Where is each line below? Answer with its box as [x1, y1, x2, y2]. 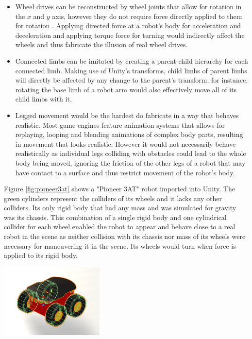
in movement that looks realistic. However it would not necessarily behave [15, 138, 236, 149]
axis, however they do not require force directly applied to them [52, 11, 242, 21]
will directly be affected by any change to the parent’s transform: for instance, [15, 75, 248, 85]
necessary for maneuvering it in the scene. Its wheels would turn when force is [4, 240, 236, 251]
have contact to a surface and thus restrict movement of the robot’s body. [15, 167, 235, 177]
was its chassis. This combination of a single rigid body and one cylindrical [4, 212, 227, 222]
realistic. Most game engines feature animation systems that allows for [15, 119, 225, 130]
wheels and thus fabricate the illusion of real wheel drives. [15, 39, 188, 50]
